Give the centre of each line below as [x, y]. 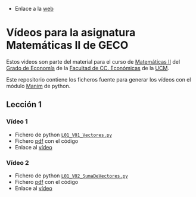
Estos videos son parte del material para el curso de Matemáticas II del [93, 61]
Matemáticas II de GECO [67, 46]
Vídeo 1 [17, 121]
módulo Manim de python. [38, 86]
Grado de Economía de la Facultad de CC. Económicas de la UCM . [88, 68]
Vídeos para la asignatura [71, 33]
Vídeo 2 [18, 162]
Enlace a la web [34, 9]
